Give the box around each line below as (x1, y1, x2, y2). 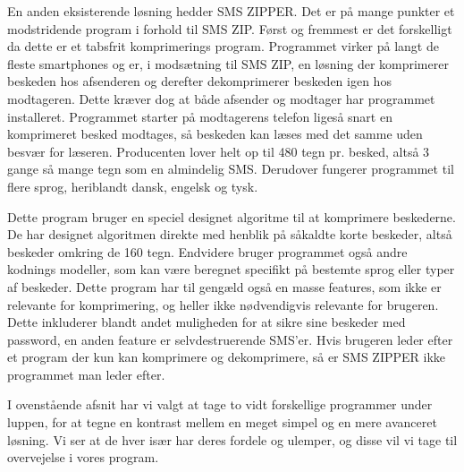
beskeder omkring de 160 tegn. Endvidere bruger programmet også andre (7, 242, 408, 261)
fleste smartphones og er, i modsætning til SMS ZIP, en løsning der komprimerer (7, 54, 449, 73)
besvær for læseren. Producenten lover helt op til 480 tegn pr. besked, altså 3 (7, 142, 430, 160)
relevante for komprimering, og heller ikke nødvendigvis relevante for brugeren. (7, 295, 439, 313)
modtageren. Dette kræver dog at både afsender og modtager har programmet (7, 89, 435, 107)
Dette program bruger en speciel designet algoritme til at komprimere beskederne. (7, 207, 456, 226)
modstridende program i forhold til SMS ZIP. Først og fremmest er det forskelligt (7, 19, 452, 38)
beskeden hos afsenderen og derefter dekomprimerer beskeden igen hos (7, 72, 392, 90)
